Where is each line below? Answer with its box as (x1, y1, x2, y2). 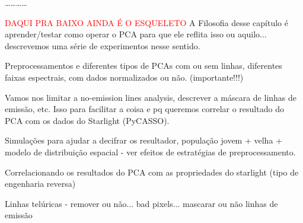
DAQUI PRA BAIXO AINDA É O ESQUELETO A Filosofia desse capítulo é (5, 16, 288, 28)
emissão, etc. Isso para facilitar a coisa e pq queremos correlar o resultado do (5, 103, 284, 115)
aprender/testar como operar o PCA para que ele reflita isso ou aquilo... (5, 28, 267, 40)
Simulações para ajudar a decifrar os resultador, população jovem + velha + (5, 134, 282, 146)
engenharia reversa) (5, 177, 76, 190)
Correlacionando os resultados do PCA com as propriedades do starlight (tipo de (5, 165, 299, 178)
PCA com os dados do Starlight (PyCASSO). (5, 114, 170, 126)
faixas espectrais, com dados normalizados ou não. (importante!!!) (5, 71, 244, 83)
